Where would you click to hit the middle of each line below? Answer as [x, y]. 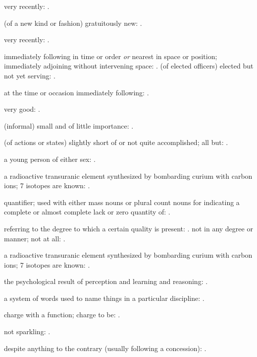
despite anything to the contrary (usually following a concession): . [105, 348]
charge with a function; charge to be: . [62, 315]
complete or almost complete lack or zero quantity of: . [87, 212]
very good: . [22, 109]
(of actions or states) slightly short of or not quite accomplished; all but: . [116, 142]
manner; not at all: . [35, 238]
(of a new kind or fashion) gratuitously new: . [73, 23]
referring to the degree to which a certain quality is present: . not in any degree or [128, 228]
